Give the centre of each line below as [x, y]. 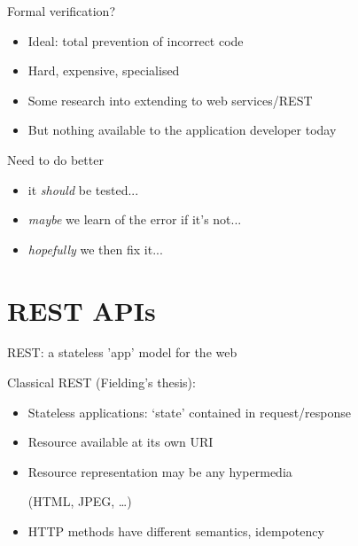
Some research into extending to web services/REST [170, 100]
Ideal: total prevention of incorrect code [136, 40]
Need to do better [55, 159]
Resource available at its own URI [121, 442]
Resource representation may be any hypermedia [160, 471]
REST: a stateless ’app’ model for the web [122, 352]
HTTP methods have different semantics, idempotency [176, 531]
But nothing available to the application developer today [182, 130]
